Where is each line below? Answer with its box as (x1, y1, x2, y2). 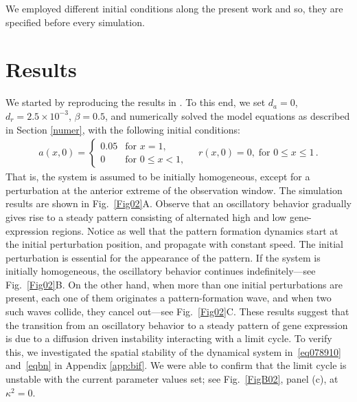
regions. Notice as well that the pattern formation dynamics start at (51, 223, 338, 237)
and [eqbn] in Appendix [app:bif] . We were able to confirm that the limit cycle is (5, 358, 347, 372)
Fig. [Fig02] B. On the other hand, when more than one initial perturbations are (5, 277, 343, 291)
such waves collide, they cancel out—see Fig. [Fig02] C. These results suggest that (5, 304, 349, 319)
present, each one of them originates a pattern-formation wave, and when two (5, 290, 332, 305)
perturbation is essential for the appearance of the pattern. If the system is (5, 250, 321, 264)
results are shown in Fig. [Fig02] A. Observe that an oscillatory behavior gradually (5, 196, 352, 211)
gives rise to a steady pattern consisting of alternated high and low (5, 209, 287, 224)
